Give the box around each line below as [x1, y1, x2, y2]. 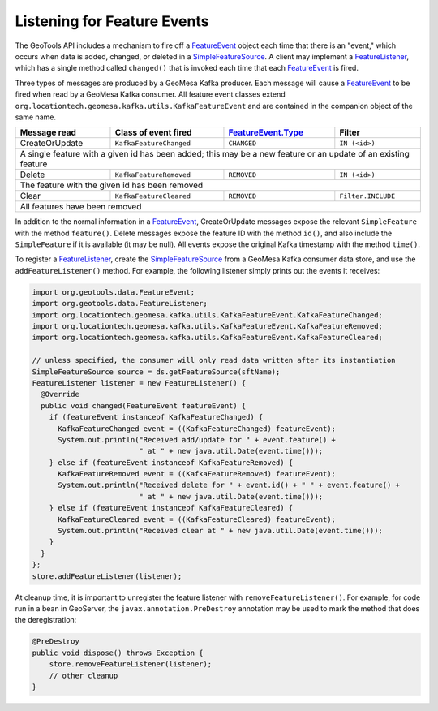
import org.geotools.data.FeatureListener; [32, 299, 208, 308]
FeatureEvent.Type [228, 127, 304, 138]
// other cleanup [49, 670, 118, 680]
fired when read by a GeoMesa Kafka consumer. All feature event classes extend [15, 89, 286, 99]
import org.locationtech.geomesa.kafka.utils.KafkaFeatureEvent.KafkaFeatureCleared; [32, 333, 383, 343]
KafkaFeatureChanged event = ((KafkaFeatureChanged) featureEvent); [58, 424, 337, 433]
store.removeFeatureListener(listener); [49, 660, 213, 669]
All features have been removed [19, 201, 142, 213]
